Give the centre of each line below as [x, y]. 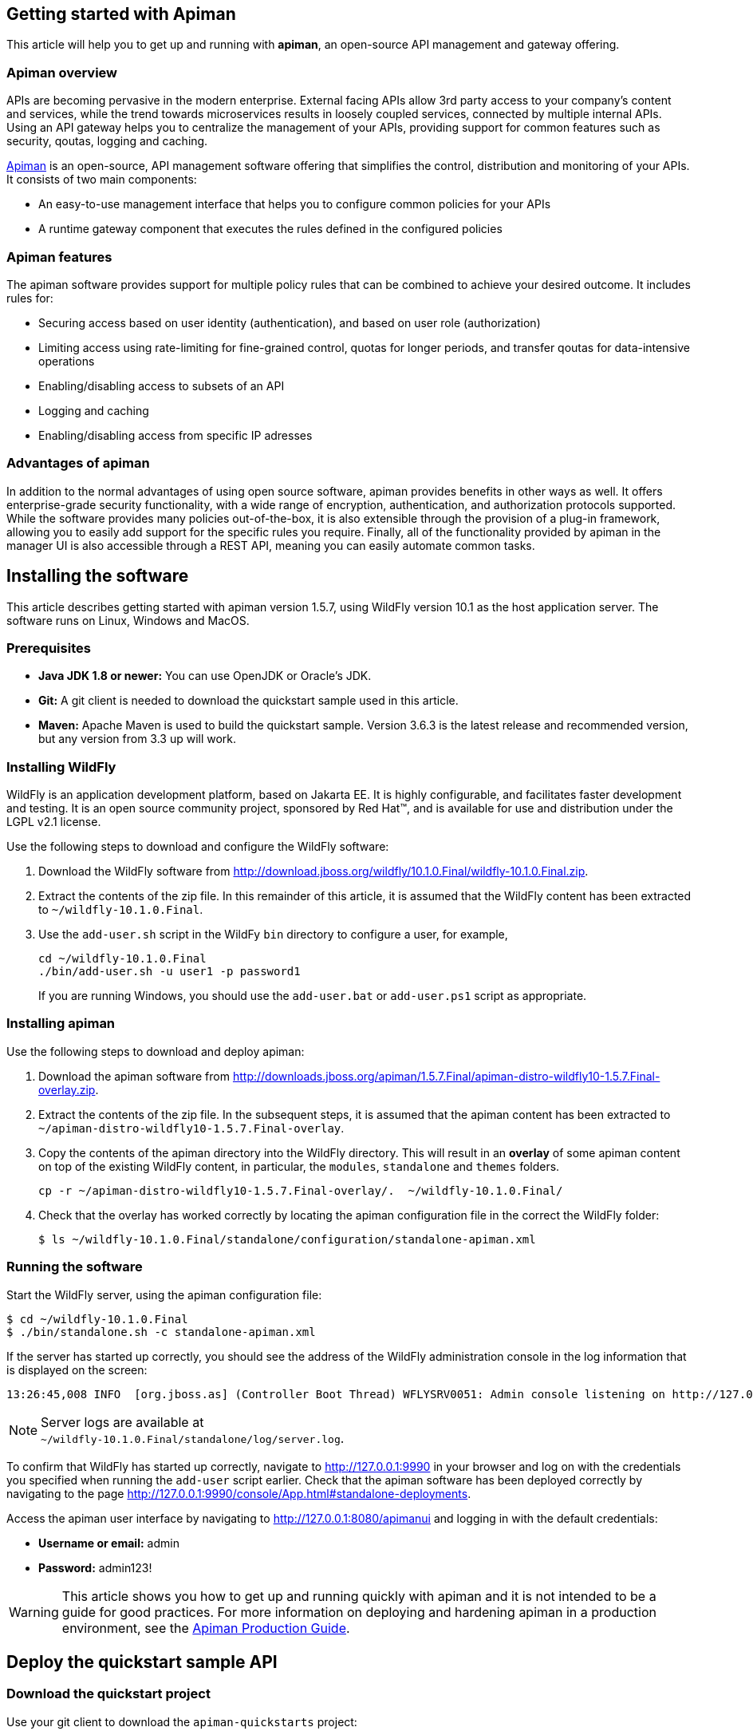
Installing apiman [61, 1024]
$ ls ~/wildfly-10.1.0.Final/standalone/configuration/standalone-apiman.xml [287, 1239]
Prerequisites [49, 648]
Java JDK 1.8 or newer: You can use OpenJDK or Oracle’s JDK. [205, 676]
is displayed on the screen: [77, 1369]
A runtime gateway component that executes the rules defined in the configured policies [270, 229]
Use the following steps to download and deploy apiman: [156, 1051]
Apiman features [59, 257]
